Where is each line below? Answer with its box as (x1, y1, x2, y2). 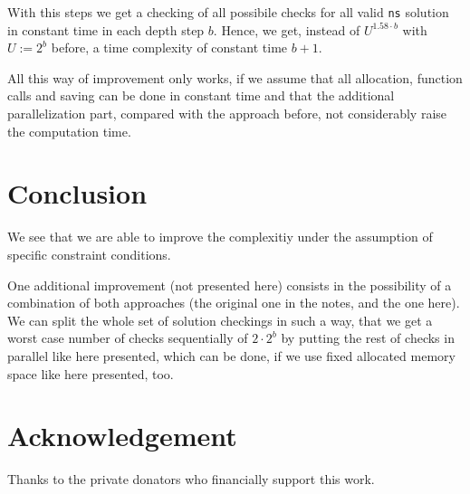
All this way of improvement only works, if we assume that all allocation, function (7, 68, 463, 87)
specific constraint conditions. (7, 244, 171, 263)
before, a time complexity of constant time (51, 38, 288, 57)
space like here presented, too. (7, 364, 174, 383)
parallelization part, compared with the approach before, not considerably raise (7, 104, 447, 123)
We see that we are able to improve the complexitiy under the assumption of (7, 227, 433, 246)
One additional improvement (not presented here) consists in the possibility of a (7, 275, 452, 294)
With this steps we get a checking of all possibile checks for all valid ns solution (7, 3, 449, 21)
